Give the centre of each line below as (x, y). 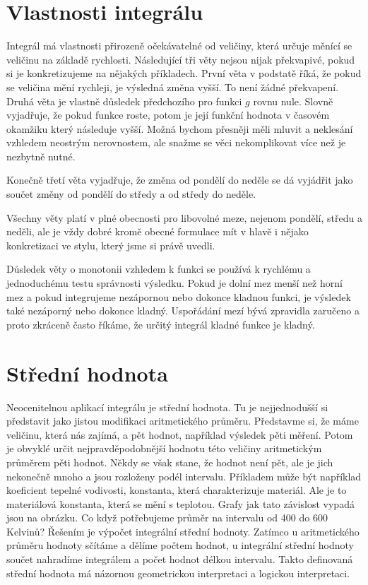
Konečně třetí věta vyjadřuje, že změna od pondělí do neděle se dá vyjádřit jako (180, 180)
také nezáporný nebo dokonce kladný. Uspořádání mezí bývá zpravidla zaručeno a (183, 311)
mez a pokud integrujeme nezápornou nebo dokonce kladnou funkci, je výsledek (179, 296)
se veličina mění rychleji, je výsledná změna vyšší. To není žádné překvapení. (173, 87)
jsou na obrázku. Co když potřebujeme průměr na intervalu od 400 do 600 (167, 518)
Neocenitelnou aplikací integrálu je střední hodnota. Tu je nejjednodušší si (167, 407)
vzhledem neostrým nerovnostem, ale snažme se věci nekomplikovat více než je (176, 142)
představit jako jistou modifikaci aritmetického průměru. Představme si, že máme (183, 421)
